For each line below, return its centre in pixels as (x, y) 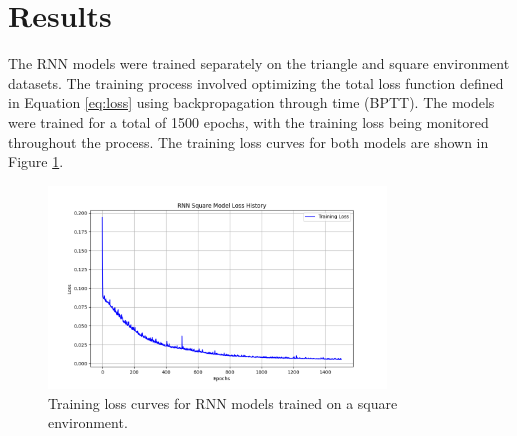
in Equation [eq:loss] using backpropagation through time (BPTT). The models (251, 102)
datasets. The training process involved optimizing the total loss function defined (256, 82)
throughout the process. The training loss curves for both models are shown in (248, 141)
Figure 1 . (36, 161)
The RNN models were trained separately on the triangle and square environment (259, 63)
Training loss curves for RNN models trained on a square (223, 402)
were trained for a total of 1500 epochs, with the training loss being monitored (248, 121)
